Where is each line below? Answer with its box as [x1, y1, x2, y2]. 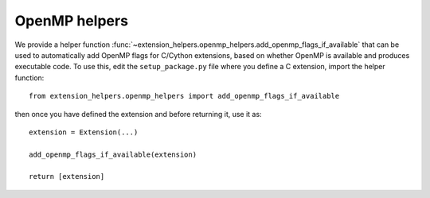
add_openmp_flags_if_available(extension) [29, 149, 197, 159]
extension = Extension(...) [29, 127, 139, 137]
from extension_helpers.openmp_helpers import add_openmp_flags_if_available [29, 91, 340, 101]
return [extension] [29, 172, 105, 181]
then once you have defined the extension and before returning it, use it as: [14, 109, 262, 118]
